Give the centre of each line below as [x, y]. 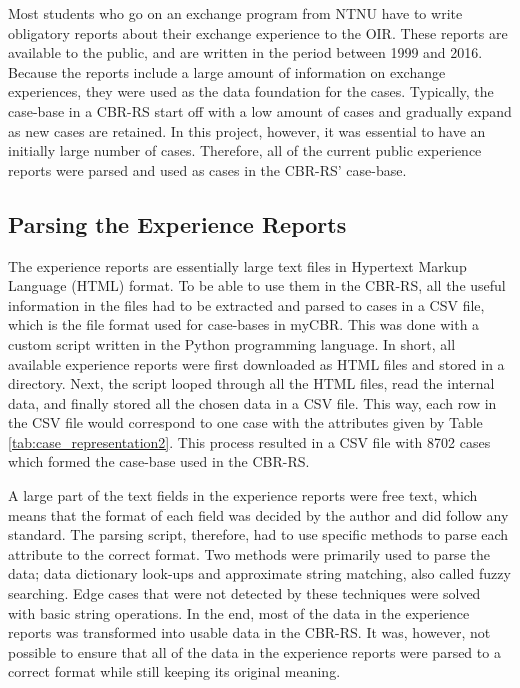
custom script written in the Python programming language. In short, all [232, 343]
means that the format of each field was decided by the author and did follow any [258, 514]
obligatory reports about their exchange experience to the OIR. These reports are [258, 32]
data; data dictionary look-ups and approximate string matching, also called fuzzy [259, 573]
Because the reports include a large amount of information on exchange [227, 71]
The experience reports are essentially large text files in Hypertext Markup [237, 265]
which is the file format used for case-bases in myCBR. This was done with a [244, 324]
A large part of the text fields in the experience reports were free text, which [243, 495]
